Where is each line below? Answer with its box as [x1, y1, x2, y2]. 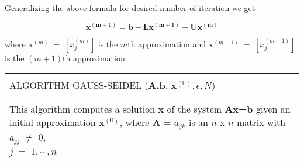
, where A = [119, 116, 171, 129]
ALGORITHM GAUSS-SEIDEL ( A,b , [9, 78, 168, 92]
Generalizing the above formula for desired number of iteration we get [5, 2, 255, 13]
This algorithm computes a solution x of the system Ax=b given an [9, 102, 291, 116]
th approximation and [127, 37, 206, 50]
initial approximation [9, 116, 96, 129]
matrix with [236, 116, 286, 129]
